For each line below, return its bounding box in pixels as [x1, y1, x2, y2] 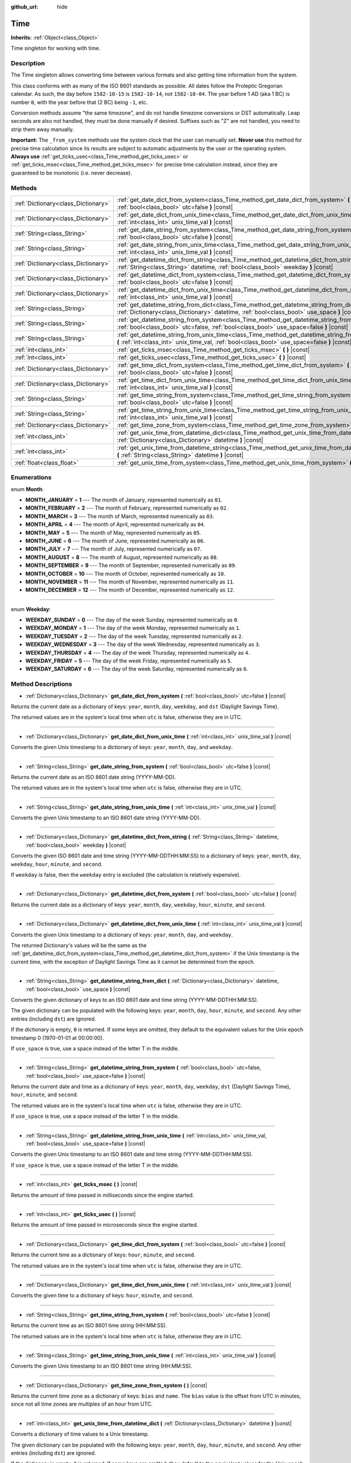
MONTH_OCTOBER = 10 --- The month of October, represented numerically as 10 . [25, 570, 226, 577]
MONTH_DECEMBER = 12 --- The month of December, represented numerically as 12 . [25, 586, 235, 593]
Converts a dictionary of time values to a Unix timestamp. [11, 1431, 149, 1438]
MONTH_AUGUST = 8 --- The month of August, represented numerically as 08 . [25, 554, 219, 561]
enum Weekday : [11, 606, 51, 613]
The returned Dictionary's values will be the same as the [11, 942, 147, 949]
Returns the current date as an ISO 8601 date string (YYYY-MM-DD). [11, 773, 177, 781]
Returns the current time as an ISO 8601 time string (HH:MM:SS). [11, 1322, 167, 1329]
